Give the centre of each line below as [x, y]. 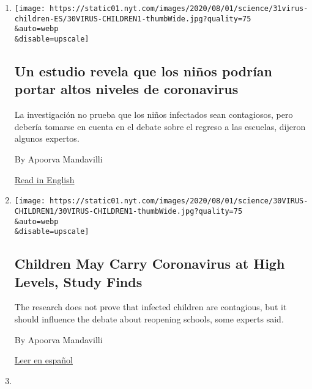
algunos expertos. [47, 138]
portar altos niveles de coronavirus [126, 89]
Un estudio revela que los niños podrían [143, 71]
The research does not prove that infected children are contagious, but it [150, 307]
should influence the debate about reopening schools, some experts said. [149, 319]
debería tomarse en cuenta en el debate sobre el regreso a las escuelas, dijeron [160, 126]
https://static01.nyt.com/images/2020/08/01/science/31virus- [179, 9]
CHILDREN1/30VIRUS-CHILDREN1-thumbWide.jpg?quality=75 [128, 211]
